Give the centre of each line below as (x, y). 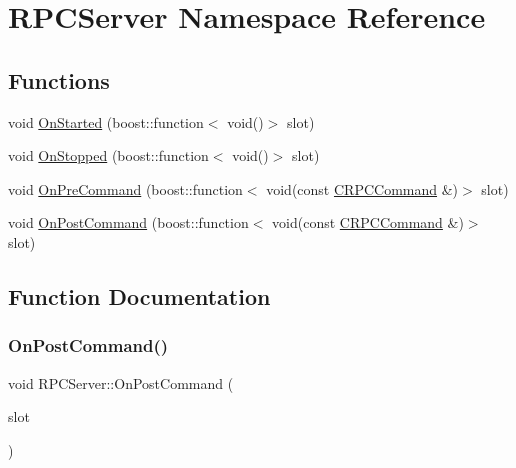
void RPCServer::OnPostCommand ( (121, 382)
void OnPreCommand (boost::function (125, 188)
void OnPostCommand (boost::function (128, 222)
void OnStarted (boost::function (106, 121)
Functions (59, 79)
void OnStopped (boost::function (108, 155)
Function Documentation (139, 295)
